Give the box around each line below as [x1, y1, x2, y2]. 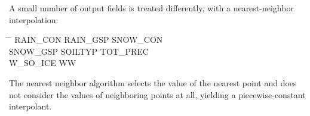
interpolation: [9, 13, 59, 26]
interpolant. [9, 100, 52, 112]
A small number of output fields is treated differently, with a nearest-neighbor [9, 2, 294, 14]
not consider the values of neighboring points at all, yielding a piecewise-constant [9, 88, 306, 101]
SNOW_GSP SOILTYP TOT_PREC [9, 45, 149, 57]
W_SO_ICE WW [9, 57, 76, 69]
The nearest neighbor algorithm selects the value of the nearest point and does [9, 76, 297, 89]
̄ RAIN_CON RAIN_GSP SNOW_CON [9, 33, 163, 46]
